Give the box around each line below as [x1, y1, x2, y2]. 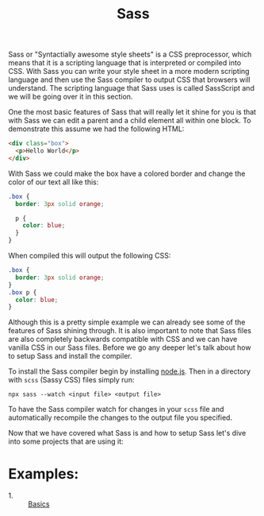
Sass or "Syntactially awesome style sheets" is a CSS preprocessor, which [8, 49, 252, 60]
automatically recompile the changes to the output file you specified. [8, 413, 232, 422]
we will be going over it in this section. [8, 92, 133, 102]
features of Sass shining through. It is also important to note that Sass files [8, 326, 252, 336]
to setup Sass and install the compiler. [8, 351, 132, 361]
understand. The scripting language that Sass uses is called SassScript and [8, 83, 255, 93]
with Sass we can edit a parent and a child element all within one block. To [8, 116, 251, 126]
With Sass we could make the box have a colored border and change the [8, 169, 246, 178]
